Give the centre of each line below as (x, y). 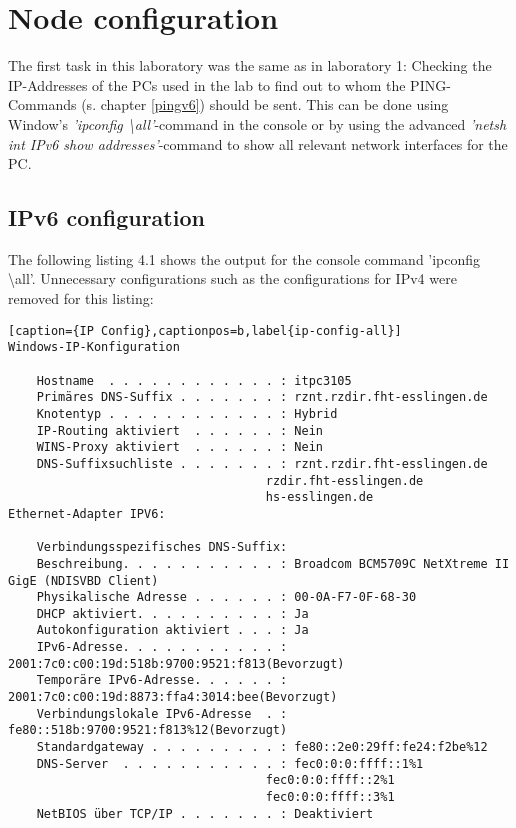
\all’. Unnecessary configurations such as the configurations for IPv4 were (232, 278)
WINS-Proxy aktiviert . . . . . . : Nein (179, 447)
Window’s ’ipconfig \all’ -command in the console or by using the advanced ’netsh (257, 123)
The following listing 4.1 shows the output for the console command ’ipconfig (244, 258)
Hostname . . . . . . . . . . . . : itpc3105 (194, 380)
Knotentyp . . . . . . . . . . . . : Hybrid (187, 413)
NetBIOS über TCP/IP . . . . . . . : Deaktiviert (205, 813)
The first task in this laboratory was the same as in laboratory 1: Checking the (250, 65)
